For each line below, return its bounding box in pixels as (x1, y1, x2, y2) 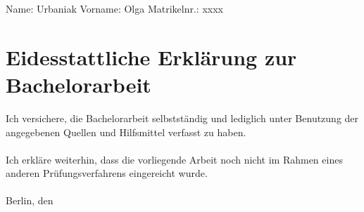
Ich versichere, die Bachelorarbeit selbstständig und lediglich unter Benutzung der (6, 110, 359, 125)
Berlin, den (6, 193, 54, 208)
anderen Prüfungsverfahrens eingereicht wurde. (6, 166, 208, 180)
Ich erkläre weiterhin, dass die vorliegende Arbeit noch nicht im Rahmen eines (6, 152, 343, 166)
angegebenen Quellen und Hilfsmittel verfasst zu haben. (6, 124, 246, 139)
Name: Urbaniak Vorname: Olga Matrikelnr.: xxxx (6, 1, 223, 15)
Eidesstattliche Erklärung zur (6, 42, 297, 71)
